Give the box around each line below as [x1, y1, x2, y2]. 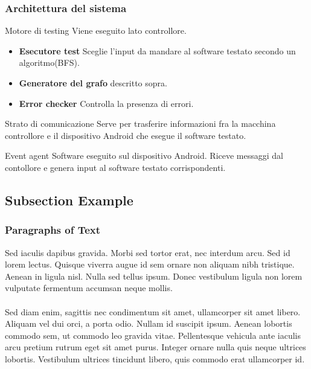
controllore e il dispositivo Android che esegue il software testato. [5, 129, 246, 141]
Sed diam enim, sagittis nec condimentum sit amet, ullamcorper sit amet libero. [5, 305, 301, 318]
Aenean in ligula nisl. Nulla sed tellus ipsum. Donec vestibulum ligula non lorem [5, 269, 303, 282]
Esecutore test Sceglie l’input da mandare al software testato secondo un [19, 44, 296, 57]
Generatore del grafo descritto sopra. [19, 77, 167, 89]
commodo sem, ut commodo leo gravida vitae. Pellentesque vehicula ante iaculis [5, 329, 301, 341]
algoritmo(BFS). [19, 56, 80, 69]
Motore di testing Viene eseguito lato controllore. [5, 24, 187, 37]
